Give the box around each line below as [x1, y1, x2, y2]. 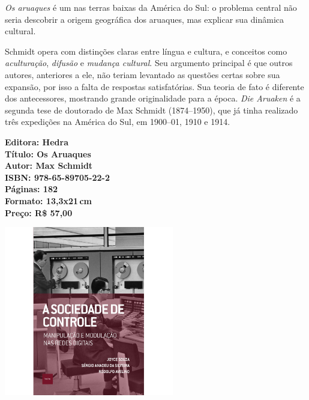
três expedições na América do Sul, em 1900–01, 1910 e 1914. [5, 115, 230, 128]
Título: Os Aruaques [5, 147, 91, 160]
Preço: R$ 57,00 [5, 206, 73, 219]
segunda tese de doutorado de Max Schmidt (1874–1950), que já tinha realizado [5, 103, 298, 116]
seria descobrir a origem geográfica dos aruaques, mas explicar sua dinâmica [5, 13, 284, 25]
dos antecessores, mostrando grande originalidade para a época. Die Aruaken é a [5, 92, 301, 105]
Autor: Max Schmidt [5, 159, 93, 172]
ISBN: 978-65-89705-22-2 [5, 171, 110, 183]
